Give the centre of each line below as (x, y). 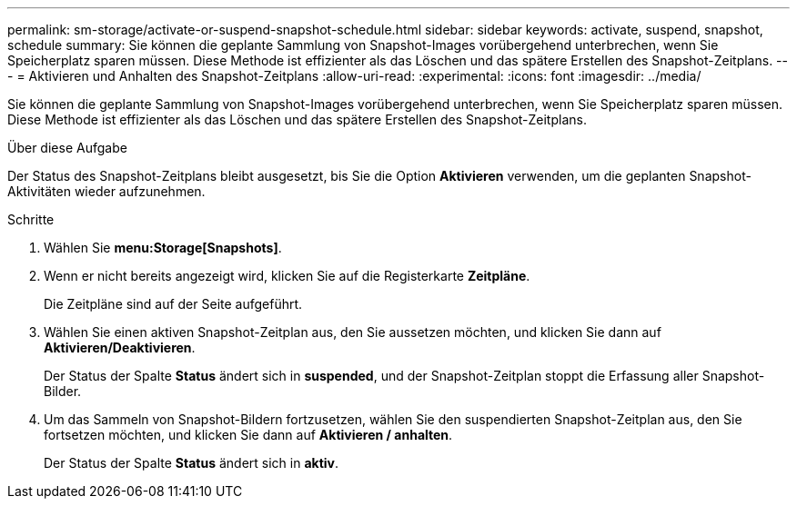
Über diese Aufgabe (67, 148)
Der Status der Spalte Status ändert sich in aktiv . (192, 463)
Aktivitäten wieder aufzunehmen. (106, 191)
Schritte (31, 219)
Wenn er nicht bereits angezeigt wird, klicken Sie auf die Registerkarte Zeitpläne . (287, 276)
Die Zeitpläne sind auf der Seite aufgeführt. (173, 304)
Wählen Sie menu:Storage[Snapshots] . (163, 248)
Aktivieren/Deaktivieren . (120, 347)
